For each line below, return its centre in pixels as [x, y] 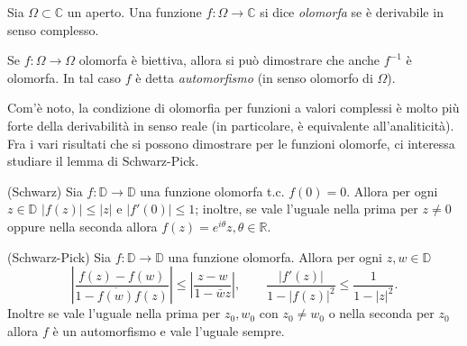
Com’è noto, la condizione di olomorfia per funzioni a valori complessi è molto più [233, 108]
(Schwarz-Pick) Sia [59, 256]
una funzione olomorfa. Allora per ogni [275, 256]
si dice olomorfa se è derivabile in [352, 12]
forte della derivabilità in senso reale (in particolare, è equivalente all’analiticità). [231, 125]
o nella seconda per [381, 313]
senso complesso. [53, 29]
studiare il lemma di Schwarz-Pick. [103, 161]
